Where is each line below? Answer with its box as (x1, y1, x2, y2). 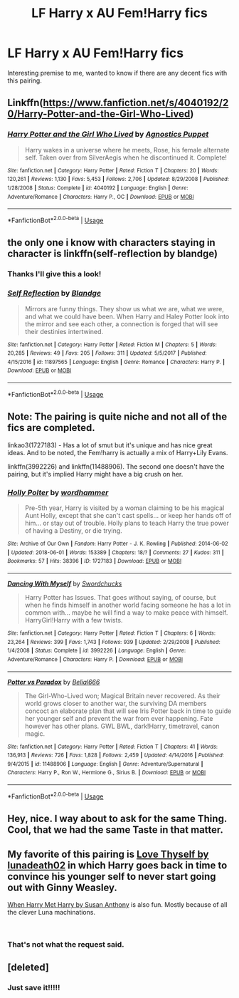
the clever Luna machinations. (7, 908, 96, 916)
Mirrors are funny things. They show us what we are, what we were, (24, 304, 224, 313)
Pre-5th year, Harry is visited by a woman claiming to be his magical (24, 504, 225, 512)
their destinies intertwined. (24, 327, 104, 336)
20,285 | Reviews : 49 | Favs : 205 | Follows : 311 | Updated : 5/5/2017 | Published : (7, 350, 208, 357)
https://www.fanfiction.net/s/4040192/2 (43, 97, 229, 109)
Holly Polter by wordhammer (7, 487, 109, 497)
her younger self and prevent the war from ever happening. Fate (24, 714, 213, 722)
